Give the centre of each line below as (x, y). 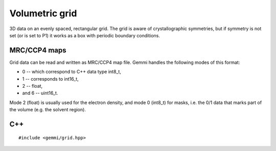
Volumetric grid (43, 13)
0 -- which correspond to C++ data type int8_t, (72, 72)
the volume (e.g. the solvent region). (48, 110)
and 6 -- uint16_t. (40, 93)
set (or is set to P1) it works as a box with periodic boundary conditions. (85, 35)
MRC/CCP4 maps (38, 50)
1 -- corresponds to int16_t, (50, 79)
